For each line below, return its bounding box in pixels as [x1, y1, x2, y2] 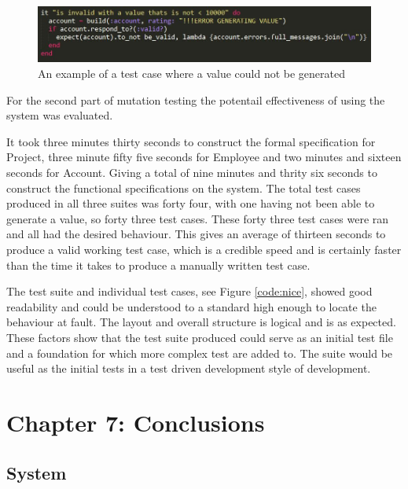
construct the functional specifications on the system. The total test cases [6, 179, 361, 196]
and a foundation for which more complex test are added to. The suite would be [6, 344, 393, 361]
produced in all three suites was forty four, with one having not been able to [6, 195, 375, 211]
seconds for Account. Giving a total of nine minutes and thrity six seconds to [6, 164, 377, 181]
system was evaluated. [6, 107, 113, 123]
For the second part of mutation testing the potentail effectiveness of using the [6, 91, 385, 108]
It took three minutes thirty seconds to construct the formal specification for [6, 133, 376, 149]
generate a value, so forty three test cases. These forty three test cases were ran [6, 210, 389, 226]
